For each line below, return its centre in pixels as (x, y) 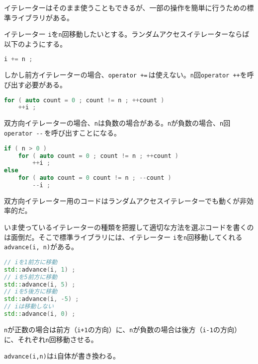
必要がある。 (45, 84)
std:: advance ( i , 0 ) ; (40, 314)
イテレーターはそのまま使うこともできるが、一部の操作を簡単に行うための (126, 7)
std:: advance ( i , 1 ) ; (40, 269)
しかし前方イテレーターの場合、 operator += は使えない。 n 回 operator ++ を (126, 75)
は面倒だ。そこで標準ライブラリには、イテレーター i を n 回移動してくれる (123, 237)
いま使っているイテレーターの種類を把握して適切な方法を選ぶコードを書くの (129, 227)
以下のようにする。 (36, 43)
